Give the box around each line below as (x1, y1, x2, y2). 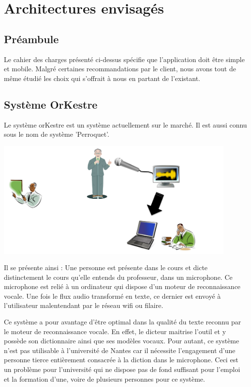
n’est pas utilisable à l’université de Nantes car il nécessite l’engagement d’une (4, 345, 236, 355)
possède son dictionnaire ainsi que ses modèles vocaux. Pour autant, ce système (4, 336, 239, 346)
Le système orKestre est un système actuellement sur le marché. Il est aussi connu (4, 119, 247, 129)
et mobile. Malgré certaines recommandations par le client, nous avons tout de (4, 64, 236, 74)
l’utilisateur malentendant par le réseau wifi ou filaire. (4, 300, 163, 310)
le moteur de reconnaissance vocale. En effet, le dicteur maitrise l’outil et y (4, 326, 226, 336)
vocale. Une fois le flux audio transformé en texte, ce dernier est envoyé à (4, 290, 221, 301)
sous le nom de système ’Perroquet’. (4, 129, 109, 139)
